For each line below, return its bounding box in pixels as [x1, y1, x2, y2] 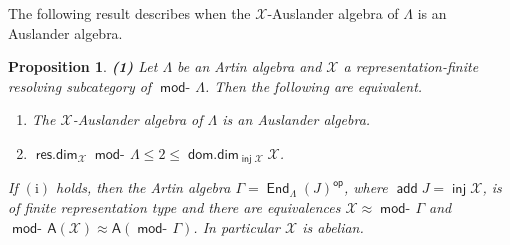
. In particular [193, 216, 281, 237]
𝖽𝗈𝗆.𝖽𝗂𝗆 [187, 147, 239, 162]
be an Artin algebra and [177, 56, 322, 77]
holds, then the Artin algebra [56, 177, 231, 198]
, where [343, 177, 388, 198]
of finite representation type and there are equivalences [8, 197, 341, 218]
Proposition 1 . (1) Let [8, 56, 158, 77]
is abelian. [302, 216, 364, 237]
